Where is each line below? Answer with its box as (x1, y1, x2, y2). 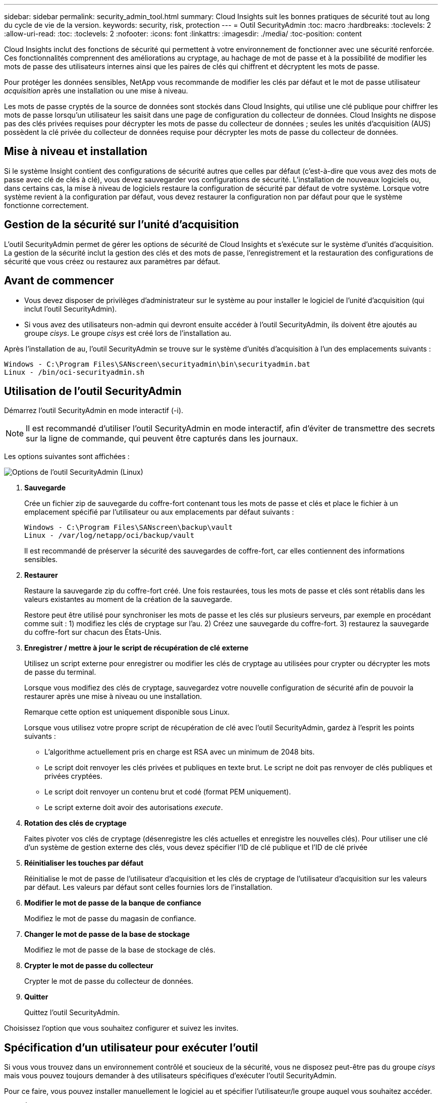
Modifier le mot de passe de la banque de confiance (24, 898, 201, 908)
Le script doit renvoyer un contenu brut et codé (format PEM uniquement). (44, 787, 291, 796)
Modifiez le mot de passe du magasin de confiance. (24, 914, 196, 923)
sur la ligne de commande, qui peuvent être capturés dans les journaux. (26, 433, 298, 444)
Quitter (24, 992, 48, 1001)
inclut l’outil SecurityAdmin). (24, 304, 117, 313)
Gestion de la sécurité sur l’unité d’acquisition (4, 218, 239, 231)
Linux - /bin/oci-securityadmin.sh (4, 368, 145, 376)
